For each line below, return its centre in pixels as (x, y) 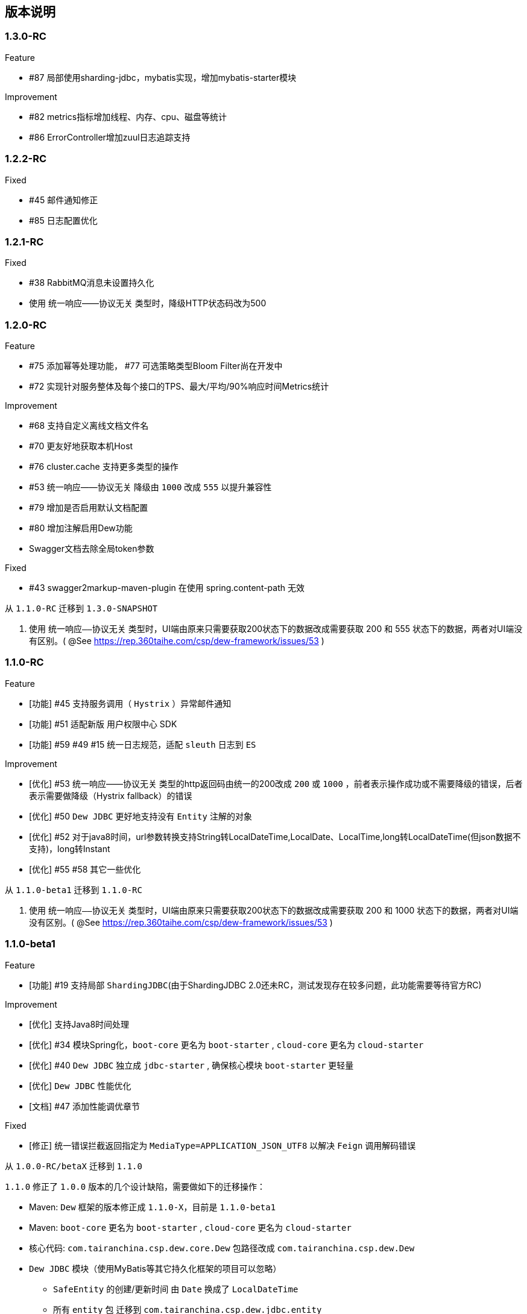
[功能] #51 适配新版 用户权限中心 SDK (103, 724)
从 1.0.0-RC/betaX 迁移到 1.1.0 (74, 1166)
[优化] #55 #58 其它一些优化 (85, 869)
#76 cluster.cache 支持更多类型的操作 (104, 467)
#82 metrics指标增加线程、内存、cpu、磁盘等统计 (128, 116)
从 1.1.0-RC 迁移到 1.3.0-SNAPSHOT (81, 608)
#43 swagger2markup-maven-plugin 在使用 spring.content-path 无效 (167, 588)
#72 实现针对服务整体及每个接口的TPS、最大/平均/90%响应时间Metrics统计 (179, 387)
